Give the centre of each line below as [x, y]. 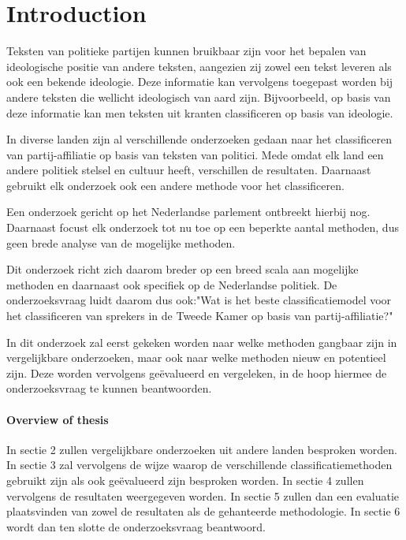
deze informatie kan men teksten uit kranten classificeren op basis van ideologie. [200, 112]
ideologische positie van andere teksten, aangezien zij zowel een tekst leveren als [199, 66]
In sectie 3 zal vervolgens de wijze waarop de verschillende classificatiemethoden [199, 465]
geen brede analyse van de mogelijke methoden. [121, 242]
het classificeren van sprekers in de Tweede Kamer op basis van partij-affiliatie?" [200, 316]
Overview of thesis [58, 419]
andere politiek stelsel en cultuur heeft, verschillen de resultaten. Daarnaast [189, 170]
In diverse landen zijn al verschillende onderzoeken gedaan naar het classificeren [199, 139]
